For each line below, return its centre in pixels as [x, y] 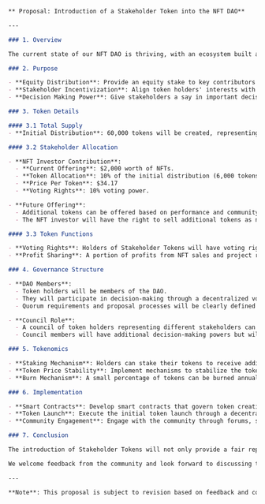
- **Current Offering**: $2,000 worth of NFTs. [95, 169]
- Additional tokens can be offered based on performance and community [137, 212]
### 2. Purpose [33, 68]
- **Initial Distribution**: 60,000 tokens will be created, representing [134, 133]
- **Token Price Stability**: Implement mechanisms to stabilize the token [135, 371]
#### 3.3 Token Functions [50, 234]
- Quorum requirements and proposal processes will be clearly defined [136, 306]
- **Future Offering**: [47, 205]
